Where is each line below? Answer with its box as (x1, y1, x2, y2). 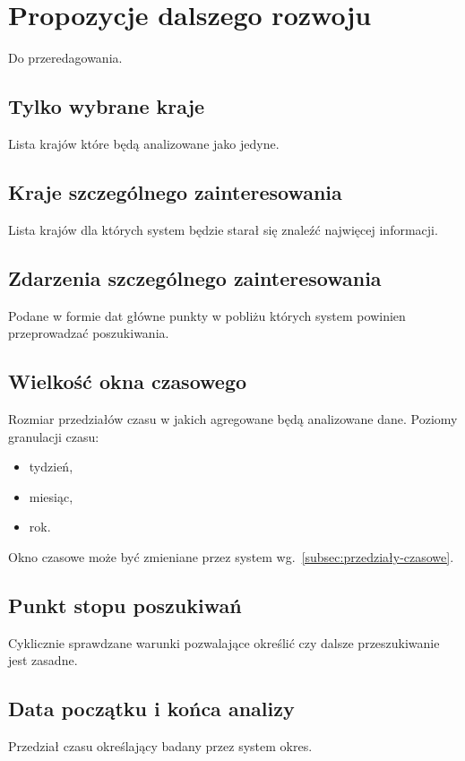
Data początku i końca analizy (8, 695, 295, 722)
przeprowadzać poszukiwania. (8, 324, 169, 342)
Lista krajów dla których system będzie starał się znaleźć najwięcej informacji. (8, 220, 438, 238)
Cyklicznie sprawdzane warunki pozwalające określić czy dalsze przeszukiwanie (8, 633, 440, 652)
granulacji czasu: (8, 427, 99, 445)
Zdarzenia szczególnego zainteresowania (8, 264, 382, 291)
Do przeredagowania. (8, 48, 123, 67)
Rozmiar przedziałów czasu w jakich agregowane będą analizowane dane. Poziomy (8, 409, 458, 428)
